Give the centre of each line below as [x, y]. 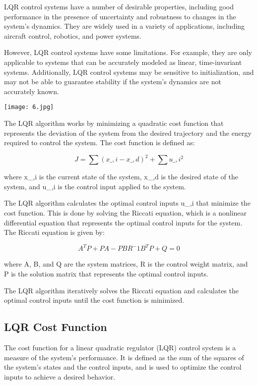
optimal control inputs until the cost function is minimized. [94, 300]
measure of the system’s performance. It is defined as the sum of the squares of [124, 357]
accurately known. [32, 91]
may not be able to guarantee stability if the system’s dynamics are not [113, 82]
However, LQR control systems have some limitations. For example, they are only [128, 52]
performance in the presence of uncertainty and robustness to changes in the [120, 16]
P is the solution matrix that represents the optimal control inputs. [106, 273]
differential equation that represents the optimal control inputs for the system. [123, 222]
